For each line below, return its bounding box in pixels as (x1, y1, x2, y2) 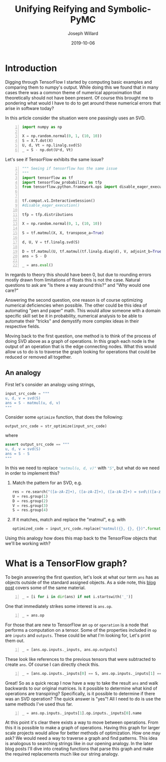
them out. (5, 638, 25, 644)
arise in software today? (5, 105, 54, 111)
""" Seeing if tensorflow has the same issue (22, 166, 118, 171)
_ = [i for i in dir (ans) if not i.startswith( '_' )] (22, 595, 133, 599)
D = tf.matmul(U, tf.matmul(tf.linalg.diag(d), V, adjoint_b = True (22, 249, 162, 254)
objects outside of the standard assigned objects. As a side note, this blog (5, 580, 156, 586)
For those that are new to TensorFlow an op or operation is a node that (5, 622, 148, 628)
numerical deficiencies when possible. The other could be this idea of (5, 302, 147, 308)
